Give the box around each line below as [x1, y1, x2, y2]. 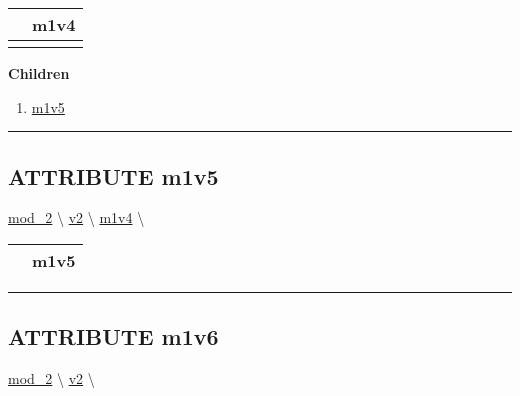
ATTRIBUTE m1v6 [8, 321, 219, 352]
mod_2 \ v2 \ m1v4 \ [8, 207, 145, 228]
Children [8, 63, 70, 83]
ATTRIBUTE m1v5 [8, 160, 219, 191]
